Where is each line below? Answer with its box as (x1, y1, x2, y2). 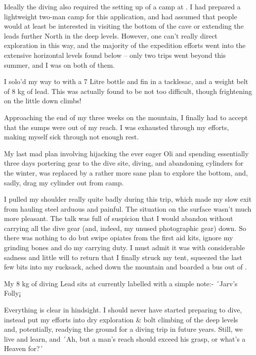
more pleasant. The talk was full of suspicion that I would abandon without (4, 213, 233, 223)
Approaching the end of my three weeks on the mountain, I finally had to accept (4, 112, 248, 122)
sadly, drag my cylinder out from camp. (4, 177, 124, 187)
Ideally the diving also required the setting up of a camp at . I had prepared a (4, 1, 241, 11)
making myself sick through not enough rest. (4, 132, 139, 142)
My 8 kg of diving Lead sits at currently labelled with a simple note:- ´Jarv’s (4, 278, 238, 288)
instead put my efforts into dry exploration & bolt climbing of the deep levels (4, 314, 238, 324)
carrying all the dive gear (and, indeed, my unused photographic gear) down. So (4, 222, 246, 233)
